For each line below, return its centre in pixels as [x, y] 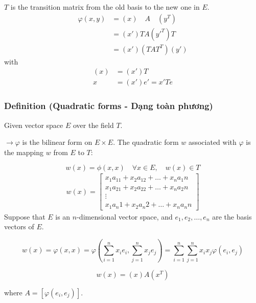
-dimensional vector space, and [125, 216]
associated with [212, 142]
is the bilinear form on [57, 142]
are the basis [232, 216]
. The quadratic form [146, 142]
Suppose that [25, 216]
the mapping [24, 152]
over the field [93, 125]
